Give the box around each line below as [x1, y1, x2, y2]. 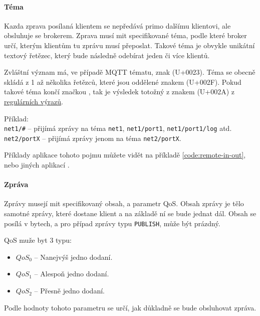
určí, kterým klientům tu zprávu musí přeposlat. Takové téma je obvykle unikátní [4, 40, 255, 50]
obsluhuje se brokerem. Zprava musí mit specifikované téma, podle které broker [4, 30, 247, 41]
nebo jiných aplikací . [4, 160, 70, 170]
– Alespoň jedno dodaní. [34, 268, 109, 279]
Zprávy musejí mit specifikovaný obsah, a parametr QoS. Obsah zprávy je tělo [4, 198, 244, 209]
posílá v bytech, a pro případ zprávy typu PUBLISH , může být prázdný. [4, 218, 220, 228]
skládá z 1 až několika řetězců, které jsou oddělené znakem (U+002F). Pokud [4, 76, 241, 87]
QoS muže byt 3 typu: [4, 235, 72, 245]
